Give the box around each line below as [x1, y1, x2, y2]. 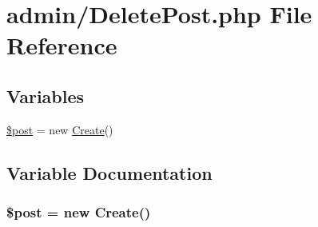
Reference [6, 29, 117, 62]
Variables [6, 83, 85, 108]
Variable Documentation [6, 160, 213, 185]
